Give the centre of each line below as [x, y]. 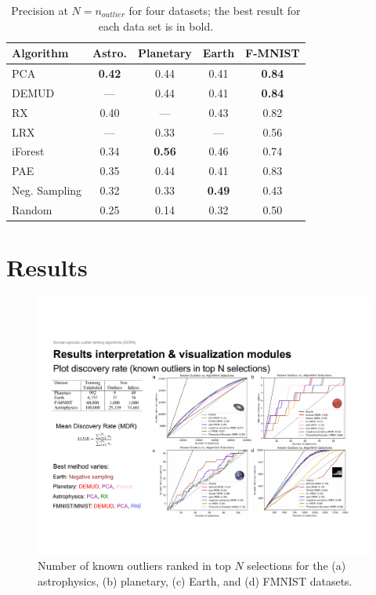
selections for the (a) [296, 566]
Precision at [40, 10]
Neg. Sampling [47, 190]
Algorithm [40, 53]
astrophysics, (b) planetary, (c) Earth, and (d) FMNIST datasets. [195, 580]
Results [47, 267]
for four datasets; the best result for [215, 10]
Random [32, 209]
